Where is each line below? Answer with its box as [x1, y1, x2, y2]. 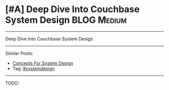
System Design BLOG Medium [5, 14, 127, 26]
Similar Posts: [5, 50, 34, 56]
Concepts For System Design [12, 60, 73, 66]
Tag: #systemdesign [12, 65, 55, 71]
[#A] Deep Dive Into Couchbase [5, 4, 140, 15]
